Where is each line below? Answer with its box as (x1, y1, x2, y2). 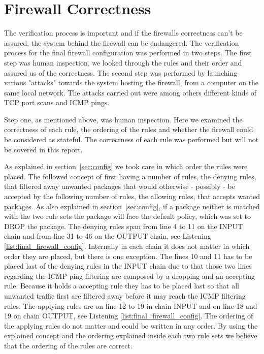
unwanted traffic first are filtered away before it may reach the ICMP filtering (4, 290, 246, 301)
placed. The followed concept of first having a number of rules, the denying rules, (4, 171, 256, 181)
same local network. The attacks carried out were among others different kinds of (4, 87, 257, 98)
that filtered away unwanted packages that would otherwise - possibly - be (4, 181, 235, 191)
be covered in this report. (4, 144, 83, 154)
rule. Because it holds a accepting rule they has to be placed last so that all (4, 280, 240, 291)
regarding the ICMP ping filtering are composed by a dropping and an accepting (4, 270, 255, 281)
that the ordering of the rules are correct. (4, 340, 133, 350)
